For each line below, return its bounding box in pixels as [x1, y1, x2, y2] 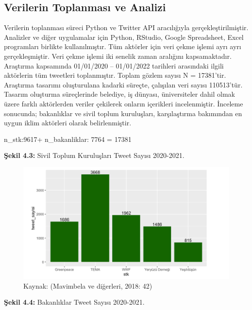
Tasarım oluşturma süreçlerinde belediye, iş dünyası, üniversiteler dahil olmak [4, 89, 235, 99]
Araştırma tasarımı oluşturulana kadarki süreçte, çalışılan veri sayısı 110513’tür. [4, 79, 243, 89]
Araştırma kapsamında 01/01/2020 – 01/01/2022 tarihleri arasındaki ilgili [4, 60, 224, 70]
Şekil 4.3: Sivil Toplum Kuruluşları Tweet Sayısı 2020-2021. [4, 150, 185, 160]
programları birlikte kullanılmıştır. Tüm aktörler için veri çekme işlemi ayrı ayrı [4, 41, 241, 52]
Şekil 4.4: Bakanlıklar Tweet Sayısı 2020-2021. [4, 297, 145, 307]
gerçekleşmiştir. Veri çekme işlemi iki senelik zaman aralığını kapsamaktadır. [4, 51, 232, 61]
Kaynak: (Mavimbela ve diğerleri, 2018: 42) [23, 280, 152, 291]
